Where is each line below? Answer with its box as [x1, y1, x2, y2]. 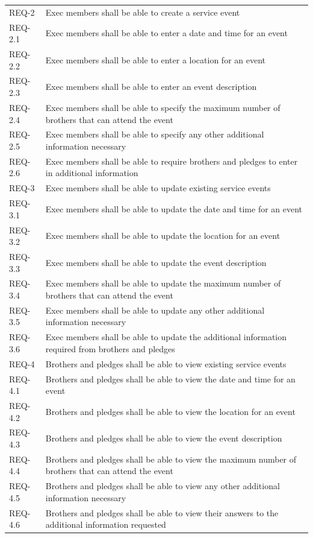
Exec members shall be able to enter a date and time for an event [45, 27, 288, 39]
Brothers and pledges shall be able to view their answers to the [45, 506, 279, 519]
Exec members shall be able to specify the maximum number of [45, 101, 280, 113]
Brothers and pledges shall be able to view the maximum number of [45, 452, 297, 465]
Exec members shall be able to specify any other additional [45, 128, 264, 141]
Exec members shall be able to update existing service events [45, 182, 271, 194]
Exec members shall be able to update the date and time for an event [45, 202, 303, 215]
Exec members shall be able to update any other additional [45, 303, 265, 316]
